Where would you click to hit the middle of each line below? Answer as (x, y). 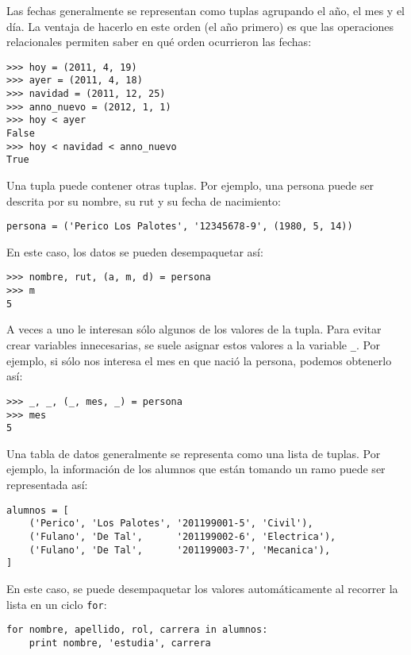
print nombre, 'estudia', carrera (120, 643)
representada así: (47, 485)
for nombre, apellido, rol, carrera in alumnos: (137, 630)
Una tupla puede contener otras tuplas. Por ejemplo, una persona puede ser (190, 185)
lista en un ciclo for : (57, 604)
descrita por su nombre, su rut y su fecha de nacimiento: (144, 200)
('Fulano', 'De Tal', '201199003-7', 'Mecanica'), (180, 550)
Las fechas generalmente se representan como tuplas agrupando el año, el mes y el (206, 10)
